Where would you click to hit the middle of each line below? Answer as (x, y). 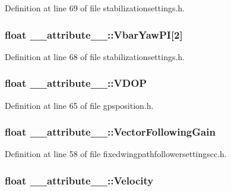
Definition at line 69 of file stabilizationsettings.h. (95, 8)
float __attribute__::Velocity (79, 180)
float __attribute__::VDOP (76, 83)
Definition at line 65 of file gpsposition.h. (79, 105)
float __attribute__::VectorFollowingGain (110, 132)
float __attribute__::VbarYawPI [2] (94, 34)
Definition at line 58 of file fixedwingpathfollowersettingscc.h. (116, 154)
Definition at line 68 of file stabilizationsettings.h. (95, 56)
